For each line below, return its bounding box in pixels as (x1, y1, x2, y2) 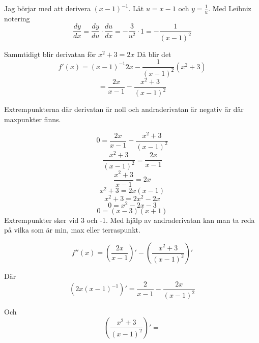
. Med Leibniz (208, 3, 251, 13)
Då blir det (137, 48, 171, 59)
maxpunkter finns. (4, 113, 61, 124)
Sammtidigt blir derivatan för (4, 48, 96, 59)
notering (4, 13, 30, 23)
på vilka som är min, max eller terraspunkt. (4, 224, 140, 235)
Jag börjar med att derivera (4, 3, 91, 13)
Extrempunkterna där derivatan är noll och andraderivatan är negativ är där (4, 104, 244, 115)
